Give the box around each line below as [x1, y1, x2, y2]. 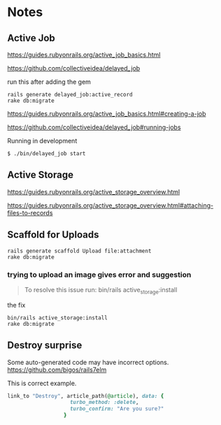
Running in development [7, 137, 78, 145]
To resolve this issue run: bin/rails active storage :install [24, 285, 178, 296]
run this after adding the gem [7, 78, 91, 86]
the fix [7, 301, 26, 309]
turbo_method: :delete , [69, 399, 139, 406]
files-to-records [7, 208, 53, 217]
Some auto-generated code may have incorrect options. [7, 358, 169, 366]
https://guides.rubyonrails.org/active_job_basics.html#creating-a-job [7, 110, 206, 117]
